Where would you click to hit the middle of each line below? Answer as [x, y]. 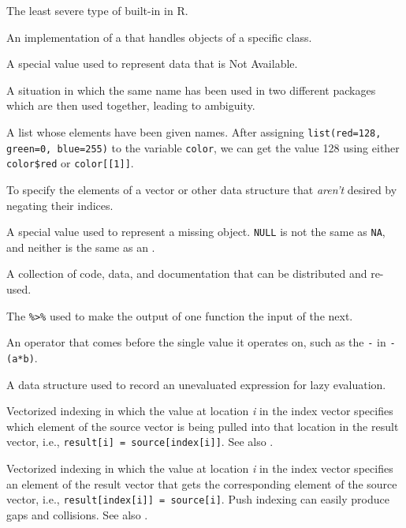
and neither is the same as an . [81, 247]
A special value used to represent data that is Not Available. [152, 64]
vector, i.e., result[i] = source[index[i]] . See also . [140, 442]
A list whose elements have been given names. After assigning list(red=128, [194, 131]
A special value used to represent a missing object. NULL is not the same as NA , [196, 232]
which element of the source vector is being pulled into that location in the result [203, 426]
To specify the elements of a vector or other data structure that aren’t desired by [202, 189]
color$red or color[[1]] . [70, 163]
